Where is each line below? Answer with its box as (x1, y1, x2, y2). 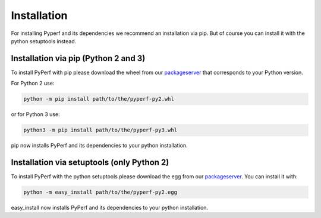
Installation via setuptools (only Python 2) (11, 157, 169, 167)
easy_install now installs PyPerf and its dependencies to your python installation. (11, 204, 208, 211)
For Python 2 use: (11, 80, 55, 87)
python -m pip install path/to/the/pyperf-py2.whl (23, 95, 175, 102)
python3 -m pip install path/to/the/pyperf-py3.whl (23, 127, 178, 133)
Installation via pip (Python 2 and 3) (11, 53, 146, 63)
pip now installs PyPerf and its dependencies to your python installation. (11, 142, 188, 149)
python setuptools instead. (11, 37, 77, 44)
